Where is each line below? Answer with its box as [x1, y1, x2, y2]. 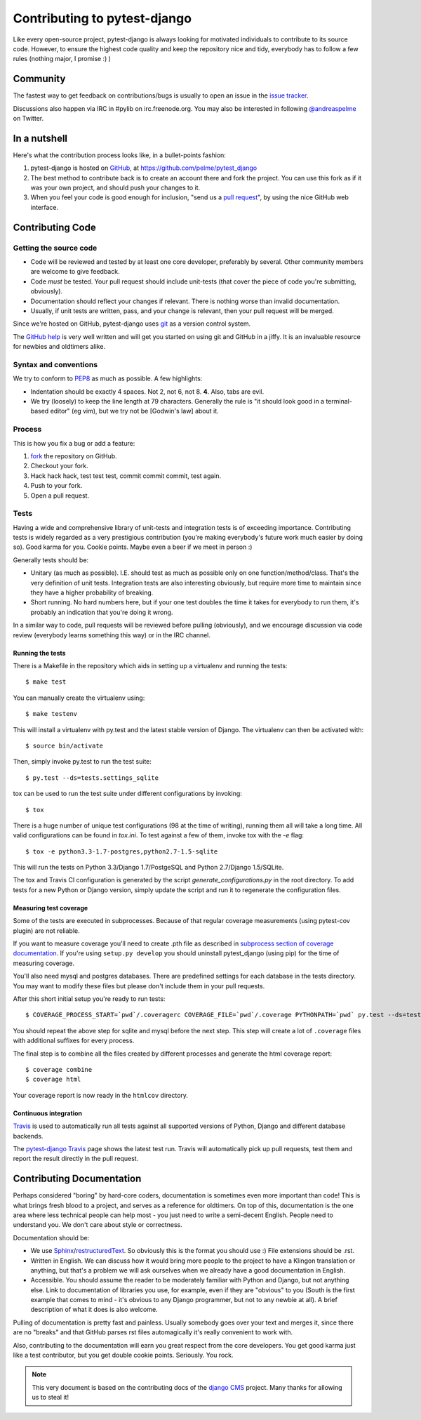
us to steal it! [32, 1393, 69, 1402]
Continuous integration [13, 1109, 83, 1117]
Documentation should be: [13, 1233, 90, 1242]
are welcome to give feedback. [30, 267, 120, 276]
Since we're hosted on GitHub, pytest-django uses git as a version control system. [13, 319, 251, 328]
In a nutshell [13, 132, 68, 144]
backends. [13, 1132, 44, 1140]
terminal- [326, 397, 352, 406]
